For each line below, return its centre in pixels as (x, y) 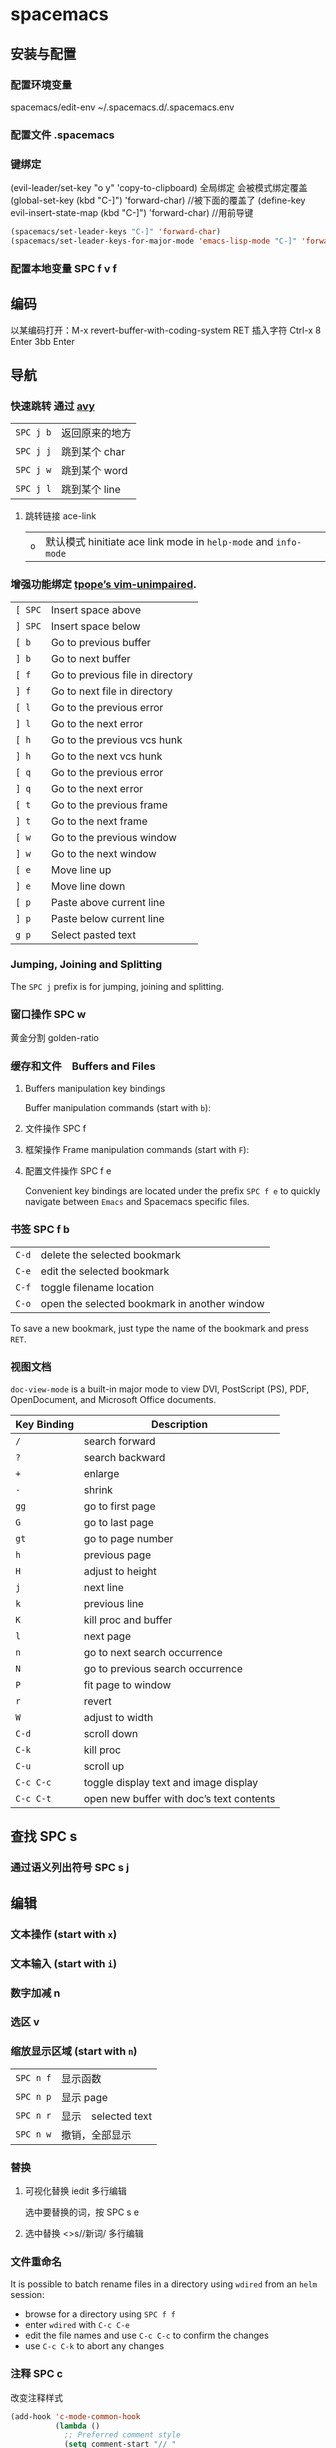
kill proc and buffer (128, 1620)
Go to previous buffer (101, 642)
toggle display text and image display (171, 1783)
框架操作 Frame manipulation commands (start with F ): (137, 1150)
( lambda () (77, 2426)
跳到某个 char (93, 452)
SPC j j (33, 451)
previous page (117, 1555)
